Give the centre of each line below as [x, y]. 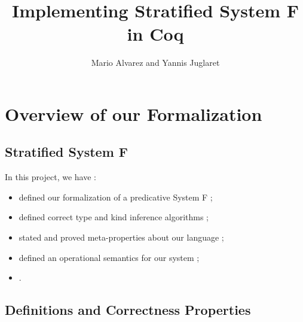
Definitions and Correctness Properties [128, 310]
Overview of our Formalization [134, 113]
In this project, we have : [51, 177]
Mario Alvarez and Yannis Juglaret [155, 63]
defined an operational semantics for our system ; [109, 257]
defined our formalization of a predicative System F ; [116, 197]
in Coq [155, 34]
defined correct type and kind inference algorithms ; [114, 217]
